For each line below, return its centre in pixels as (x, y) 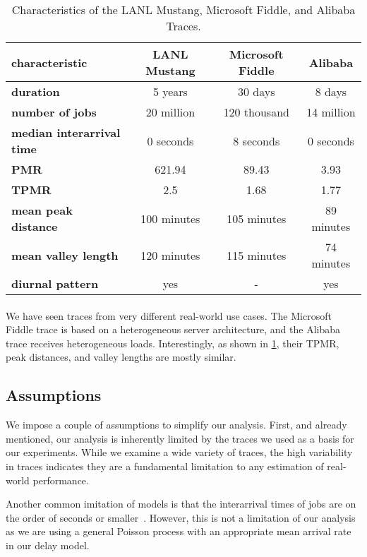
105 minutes (257, 218)
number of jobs (54, 112)
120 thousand (256, 112)
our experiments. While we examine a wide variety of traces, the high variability (179, 452)
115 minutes (257, 255)
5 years (170, 91)
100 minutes (170, 218)
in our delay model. (48, 545)
